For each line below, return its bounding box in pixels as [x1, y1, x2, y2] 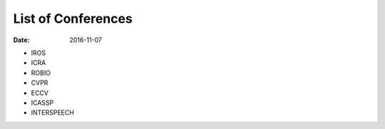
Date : [13, 36, 30, 44]
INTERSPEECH [31, 108, 75, 117]
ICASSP [31, 98, 54, 107]
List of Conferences [13, 11, 133, 26]
